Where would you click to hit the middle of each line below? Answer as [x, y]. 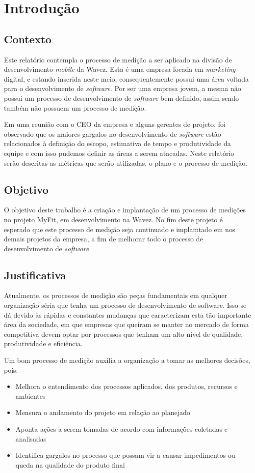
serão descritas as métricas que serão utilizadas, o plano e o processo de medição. [126, 163]
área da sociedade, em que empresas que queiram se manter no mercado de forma [127, 324]
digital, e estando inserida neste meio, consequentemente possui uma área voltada [127, 78]
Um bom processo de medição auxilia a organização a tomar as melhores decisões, [127, 360]
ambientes [30, 396]
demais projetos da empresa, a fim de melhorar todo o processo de [103, 239]
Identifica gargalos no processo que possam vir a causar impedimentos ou [125, 455]
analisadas [31, 438]
